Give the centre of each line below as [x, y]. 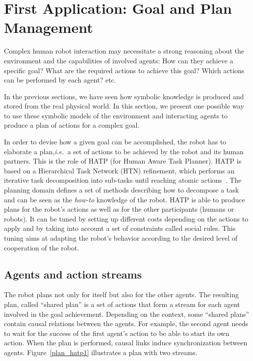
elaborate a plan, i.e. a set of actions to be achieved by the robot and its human [124, 151]
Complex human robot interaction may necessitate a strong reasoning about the [124, 51]
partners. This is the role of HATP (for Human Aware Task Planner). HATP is [123, 161]
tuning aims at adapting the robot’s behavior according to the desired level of [121, 238]
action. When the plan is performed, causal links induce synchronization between [126, 343]
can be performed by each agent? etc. [60, 80]
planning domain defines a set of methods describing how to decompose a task [122, 190]
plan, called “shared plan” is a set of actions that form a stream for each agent [122, 304]
